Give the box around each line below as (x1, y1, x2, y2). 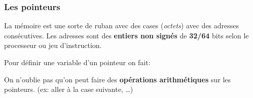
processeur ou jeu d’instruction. (4, 40, 102, 51)
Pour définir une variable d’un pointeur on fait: (4, 57, 151, 67)
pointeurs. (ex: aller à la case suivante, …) (4, 84, 133, 94)
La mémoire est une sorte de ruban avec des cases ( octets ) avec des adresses (4, 20, 239, 31)
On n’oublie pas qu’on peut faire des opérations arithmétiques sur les (4, 74, 231, 84)
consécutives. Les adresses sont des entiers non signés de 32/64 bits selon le (4, 30, 249, 40)
